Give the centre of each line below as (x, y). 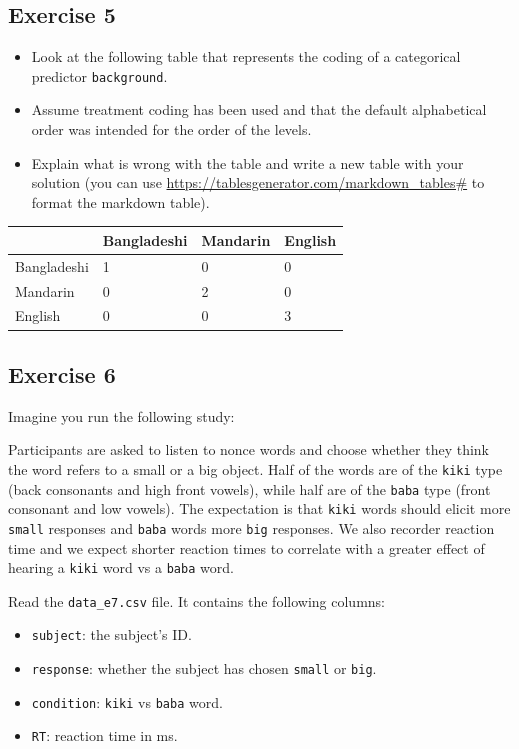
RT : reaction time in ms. (104, 735)
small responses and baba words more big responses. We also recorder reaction (251, 527)
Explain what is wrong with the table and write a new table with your (247, 162)
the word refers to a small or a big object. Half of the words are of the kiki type (255, 468)
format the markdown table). (120, 201)
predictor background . (99, 75)
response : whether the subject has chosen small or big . (204, 668)
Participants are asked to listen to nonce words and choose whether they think (248, 449)
